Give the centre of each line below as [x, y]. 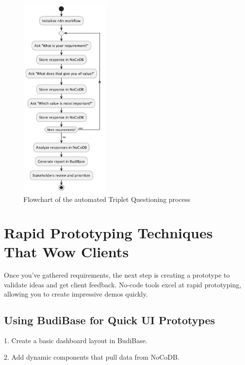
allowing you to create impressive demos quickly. [76, 294]
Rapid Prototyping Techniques [108, 232]
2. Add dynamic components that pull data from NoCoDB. [92, 357]
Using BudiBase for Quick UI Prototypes [110, 320]
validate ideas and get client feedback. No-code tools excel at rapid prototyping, [123, 284]
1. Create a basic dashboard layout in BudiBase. [76, 340]
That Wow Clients [66, 252]
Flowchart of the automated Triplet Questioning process [107, 199]
